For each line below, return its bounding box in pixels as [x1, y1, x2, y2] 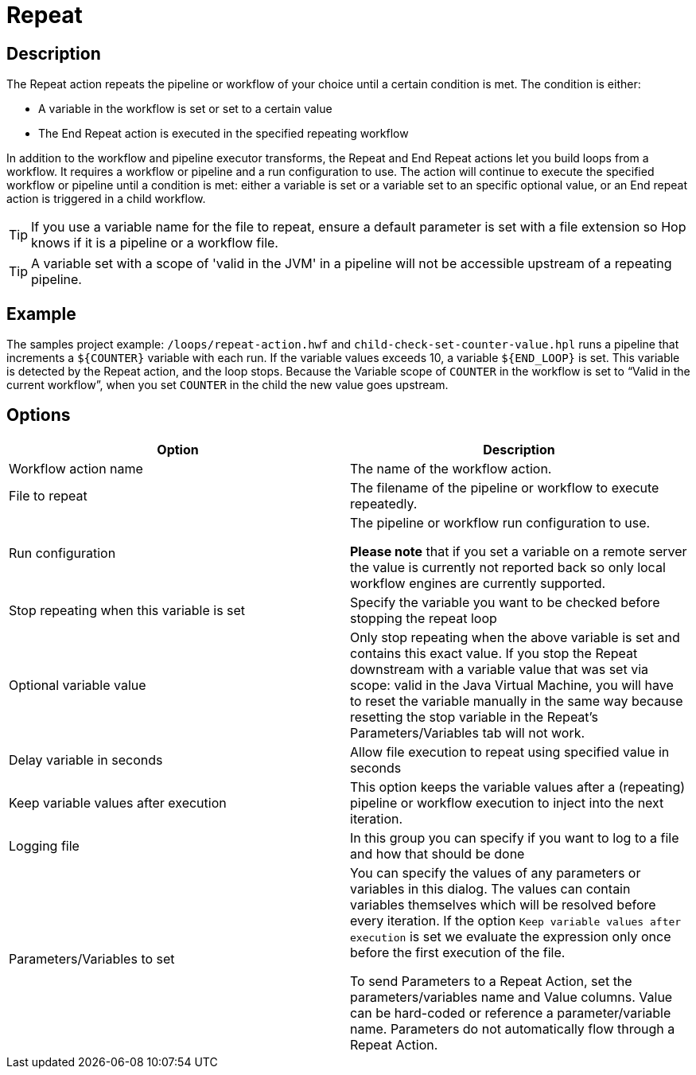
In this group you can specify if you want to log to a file [350, 829, 679, 846]
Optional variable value [9, 676, 146, 693]
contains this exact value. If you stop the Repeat [350, 645, 638, 661]
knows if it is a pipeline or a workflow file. [31, 235, 278, 251]
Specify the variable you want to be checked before [350, 594, 660, 610]
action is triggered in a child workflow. [6, 192, 206, 206]
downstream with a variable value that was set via [350, 660, 649, 677]
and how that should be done [350, 845, 525, 862]
